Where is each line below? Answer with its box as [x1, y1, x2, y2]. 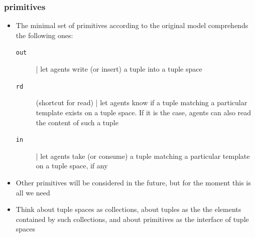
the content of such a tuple [36, 117, 118, 127]
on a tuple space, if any [36, 160, 108, 171]
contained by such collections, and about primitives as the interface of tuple [16, 213, 249, 224]
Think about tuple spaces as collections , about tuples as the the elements [16, 204, 241, 214]
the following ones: [16, 30, 73, 40]
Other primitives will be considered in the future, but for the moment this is [16, 177, 251, 187]
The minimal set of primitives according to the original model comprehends [16, 20, 248, 31]
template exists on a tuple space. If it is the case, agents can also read [36, 107, 251, 117]
